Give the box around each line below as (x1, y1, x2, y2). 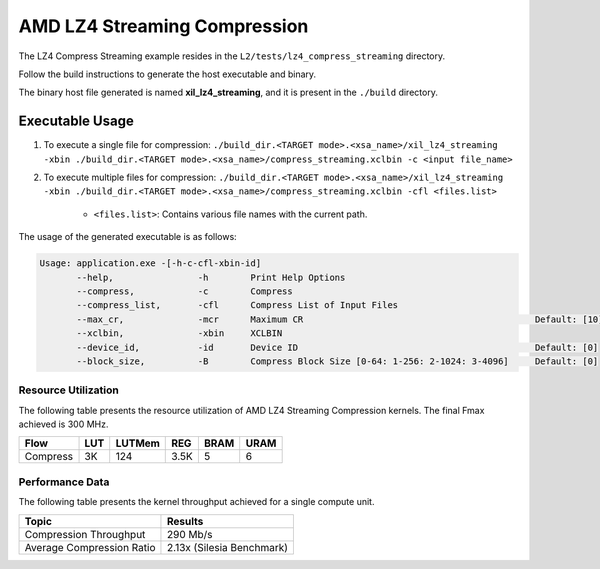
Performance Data (18, 475, 110, 489)
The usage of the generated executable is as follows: (18, 231, 237, 243)
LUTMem (115, 436, 160, 450)
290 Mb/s (166, 527, 213, 541)
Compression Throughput (24, 527, 146, 541)
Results (166, 514, 204, 528)
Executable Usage (18, 113, 134, 130)
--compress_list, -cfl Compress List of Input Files (76, 300, 399, 311)
